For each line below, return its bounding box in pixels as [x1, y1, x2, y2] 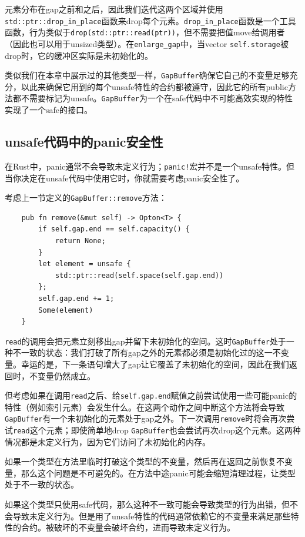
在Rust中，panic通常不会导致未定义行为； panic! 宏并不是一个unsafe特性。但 [5, 160, 294, 172]
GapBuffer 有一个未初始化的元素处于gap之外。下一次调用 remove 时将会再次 [5, 412, 287, 425]
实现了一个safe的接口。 [5, 104, 93, 116]
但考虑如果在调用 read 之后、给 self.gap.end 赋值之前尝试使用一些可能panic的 [5, 389, 297, 402]
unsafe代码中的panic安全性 [5, 132, 163, 151]
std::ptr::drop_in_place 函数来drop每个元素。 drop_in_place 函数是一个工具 [5, 14, 296, 26]
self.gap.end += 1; [38, 294, 115, 303]
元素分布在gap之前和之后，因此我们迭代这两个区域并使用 [5, 3, 223, 15]
